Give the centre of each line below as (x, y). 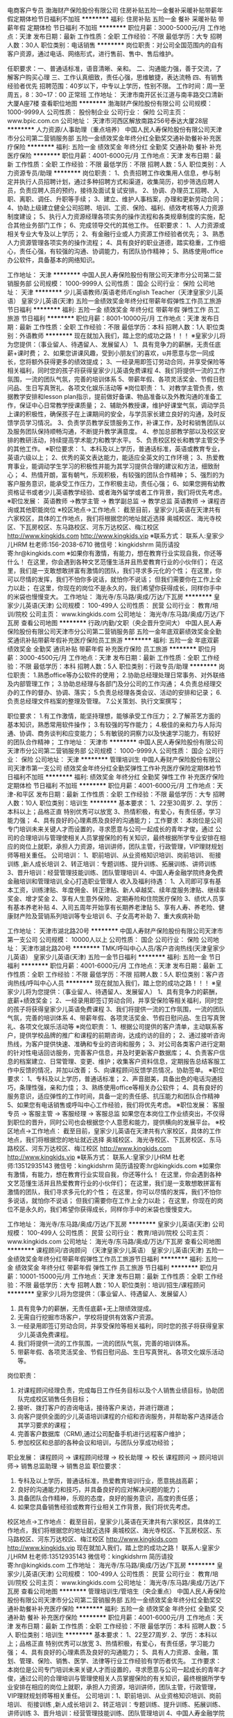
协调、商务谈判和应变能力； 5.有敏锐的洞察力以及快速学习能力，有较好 (120, 733)
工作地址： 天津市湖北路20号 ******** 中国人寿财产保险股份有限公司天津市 (115, 931)
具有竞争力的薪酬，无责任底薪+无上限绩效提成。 (86, 1308)
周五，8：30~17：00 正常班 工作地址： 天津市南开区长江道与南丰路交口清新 (115, 95)
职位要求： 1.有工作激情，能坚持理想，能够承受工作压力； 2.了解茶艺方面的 (114, 716)
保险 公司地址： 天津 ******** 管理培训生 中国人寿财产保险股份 (112, 759)
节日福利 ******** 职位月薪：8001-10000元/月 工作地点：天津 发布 (117, 318)
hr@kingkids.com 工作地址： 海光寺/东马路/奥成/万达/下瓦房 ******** (115, 1565)
